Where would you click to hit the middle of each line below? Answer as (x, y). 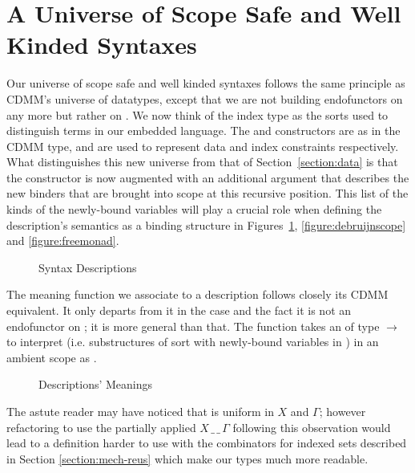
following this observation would (312, 427)
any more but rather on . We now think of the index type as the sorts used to (197, 114)
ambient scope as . (52, 357)
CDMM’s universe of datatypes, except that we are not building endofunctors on (205, 98)
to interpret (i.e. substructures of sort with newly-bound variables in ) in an (193, 342)
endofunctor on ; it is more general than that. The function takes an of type (193, 326)
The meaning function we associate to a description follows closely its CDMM (197, 294)
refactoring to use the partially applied (101, 427)
